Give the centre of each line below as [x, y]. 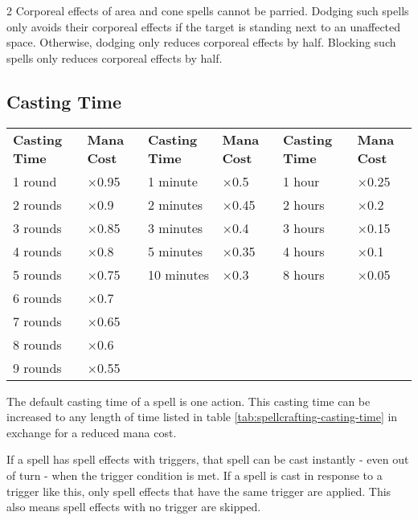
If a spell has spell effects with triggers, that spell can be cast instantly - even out [208, 459]
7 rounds [37, 321]
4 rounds [37, 251]
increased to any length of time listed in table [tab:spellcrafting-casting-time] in [202, 417]
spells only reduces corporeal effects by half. [115, 57]
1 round [35, 181]
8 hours [303, 274]
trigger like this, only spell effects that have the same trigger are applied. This [199, 491]
